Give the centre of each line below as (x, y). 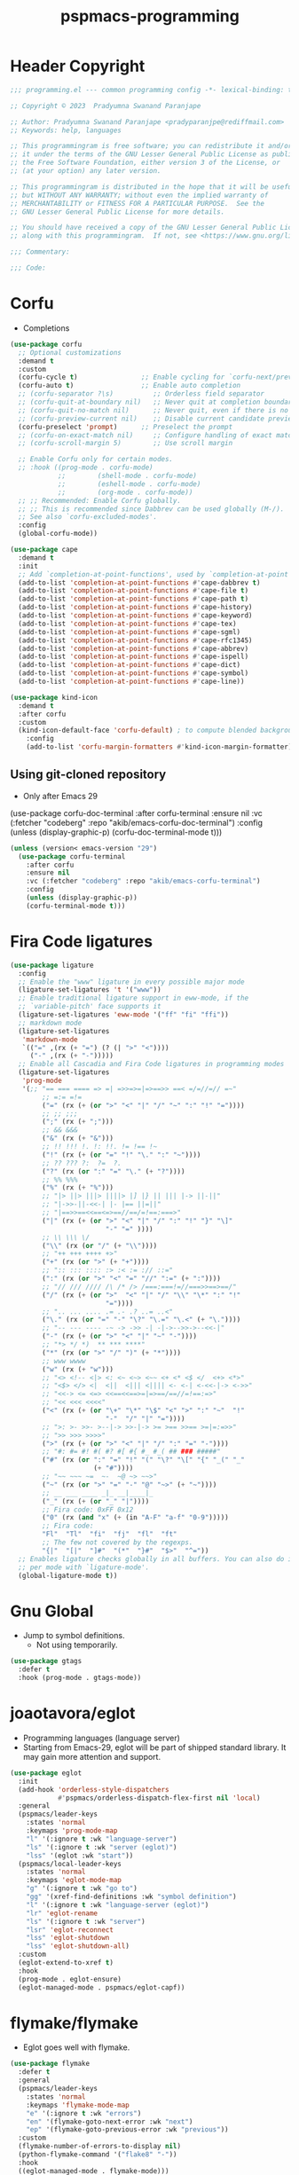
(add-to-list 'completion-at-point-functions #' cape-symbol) (134, 673)
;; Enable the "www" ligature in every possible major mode (131, 982)
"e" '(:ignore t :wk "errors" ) (84, 2113)
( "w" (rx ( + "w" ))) (78, 1369)
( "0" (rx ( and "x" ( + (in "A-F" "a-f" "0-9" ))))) (135, 1518)
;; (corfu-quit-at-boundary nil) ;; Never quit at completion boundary (157, 402)
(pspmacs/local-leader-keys (70, 1864)
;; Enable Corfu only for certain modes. (96, 459)
